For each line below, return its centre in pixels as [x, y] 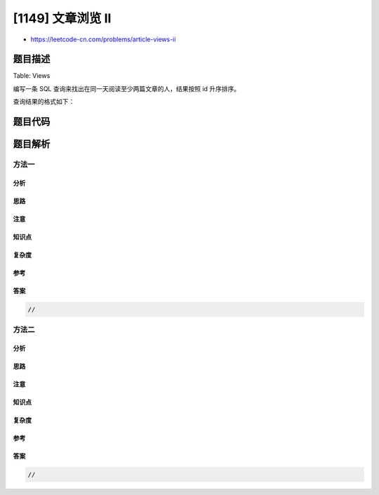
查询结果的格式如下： [44, 102]
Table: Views [32, 76]
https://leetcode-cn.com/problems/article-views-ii [103, 39]
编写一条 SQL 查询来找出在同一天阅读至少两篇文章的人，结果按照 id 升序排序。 [127, 88]
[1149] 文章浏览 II [62, 18]
